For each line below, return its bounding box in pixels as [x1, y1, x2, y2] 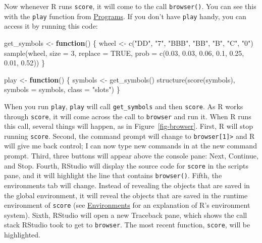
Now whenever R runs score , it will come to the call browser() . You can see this [4, 1, 256, 11]
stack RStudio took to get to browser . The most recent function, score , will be [4, 219, 250, 230]
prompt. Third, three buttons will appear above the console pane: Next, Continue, [4, 150, 258, 161]
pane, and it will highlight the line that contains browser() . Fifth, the [4, 170, 222, 181]
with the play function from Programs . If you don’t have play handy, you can [4, 11, 246, 21]
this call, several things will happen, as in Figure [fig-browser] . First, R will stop [4, 121, 253, 131]
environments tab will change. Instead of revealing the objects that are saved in [4, 180, 250, 190]
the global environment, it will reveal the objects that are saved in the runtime [4, 190, 248, 200]
